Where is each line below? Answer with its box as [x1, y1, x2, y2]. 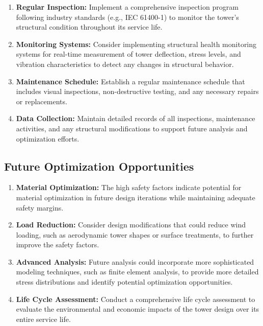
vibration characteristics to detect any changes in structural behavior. [16, 58, 234, 69]
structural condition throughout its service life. [16, 21, 163, 32]
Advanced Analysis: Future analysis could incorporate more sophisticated [16, 256, 254, 267]
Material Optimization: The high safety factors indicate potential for [16, 182, 242, 193]
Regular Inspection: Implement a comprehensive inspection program [16, 2, 239, 12]
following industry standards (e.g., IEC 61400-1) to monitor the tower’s [16, 11, 239, 22]
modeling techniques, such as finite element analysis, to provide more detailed [16, 266, 259, 277]
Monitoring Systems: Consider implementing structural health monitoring [16, 38, 257, 49]
